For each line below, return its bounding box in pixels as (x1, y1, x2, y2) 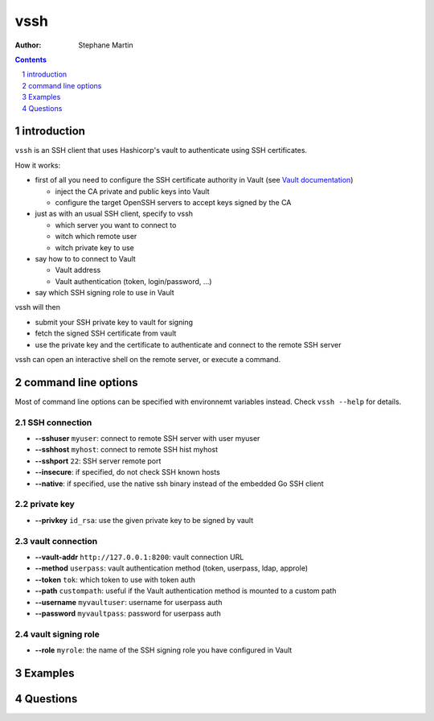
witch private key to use (55, 242, 134, 253)
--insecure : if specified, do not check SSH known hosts (35, 468, 220, 477)
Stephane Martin (78, 40, 133, 50)
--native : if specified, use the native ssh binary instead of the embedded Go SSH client (35, 479, 325, 488)
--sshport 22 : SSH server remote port (35, 455, 162, 466)
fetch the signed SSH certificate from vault (35, 328, 177, 338)
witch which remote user (55, 232, 137, 241)
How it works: (14, 160, 61, 170)
